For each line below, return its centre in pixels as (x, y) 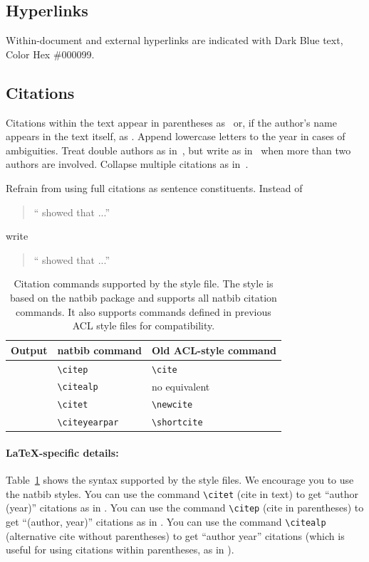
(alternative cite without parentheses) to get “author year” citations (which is (175, 535)
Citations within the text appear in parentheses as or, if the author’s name (171, 122)
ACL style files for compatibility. (144, 325)
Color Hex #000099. (50, 54)
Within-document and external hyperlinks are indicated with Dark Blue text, (175, 40)
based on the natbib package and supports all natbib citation (144, 297)
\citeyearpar (88, 423)
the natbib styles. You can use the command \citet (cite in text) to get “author (182, 493)
